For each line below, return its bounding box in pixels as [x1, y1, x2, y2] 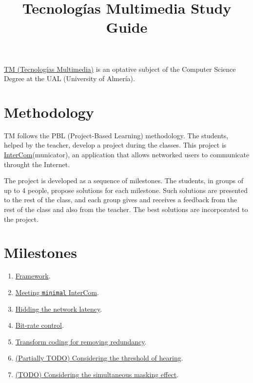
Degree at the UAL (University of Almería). [4, 73, 135, 84]
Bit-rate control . [15, 320, 64, 330]
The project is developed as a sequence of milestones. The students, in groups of [4, 175, 244, 186]
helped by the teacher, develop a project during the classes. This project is [4, 140, 227, 150]
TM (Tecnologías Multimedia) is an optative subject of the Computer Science [4, 64, 236, 74]
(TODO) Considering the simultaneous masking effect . [15, 369, 179, 379]
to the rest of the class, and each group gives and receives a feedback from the [4, 194, 237, 205]
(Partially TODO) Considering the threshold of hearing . [15, 353, 183, 363]
